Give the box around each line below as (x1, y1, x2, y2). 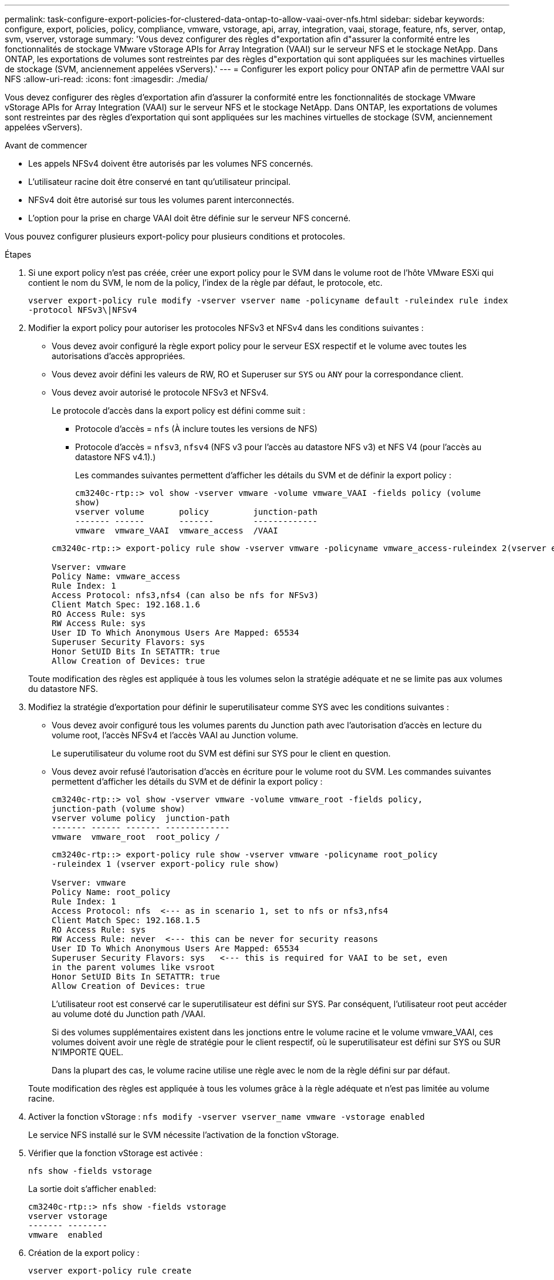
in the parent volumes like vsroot (52, 962, 215, 972)
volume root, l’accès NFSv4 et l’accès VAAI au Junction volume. (52, 730, 299, 740)
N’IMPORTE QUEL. (52, 1047, 124, 1057)
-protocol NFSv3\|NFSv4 (28, 305, 137, 315)
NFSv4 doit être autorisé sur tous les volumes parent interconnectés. (28, 195, 295, 205)
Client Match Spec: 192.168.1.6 (52, 600, 200, 609)
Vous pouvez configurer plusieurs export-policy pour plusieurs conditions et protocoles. (5, 231, 345, 241)
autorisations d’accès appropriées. (52, 351, 185, 361)
